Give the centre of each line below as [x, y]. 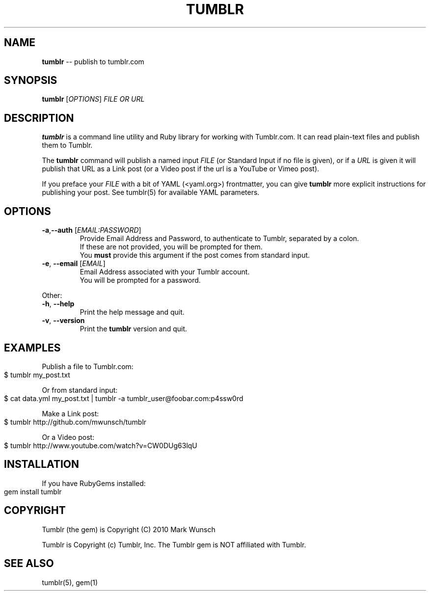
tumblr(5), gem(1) [70, 582]
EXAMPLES [32, 348]
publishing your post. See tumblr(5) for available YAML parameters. [151, 192]
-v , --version [63, 321]
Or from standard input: [80, 390]
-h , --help [58, 304]
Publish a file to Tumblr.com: [88, 366]
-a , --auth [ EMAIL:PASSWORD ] [92, 230]
